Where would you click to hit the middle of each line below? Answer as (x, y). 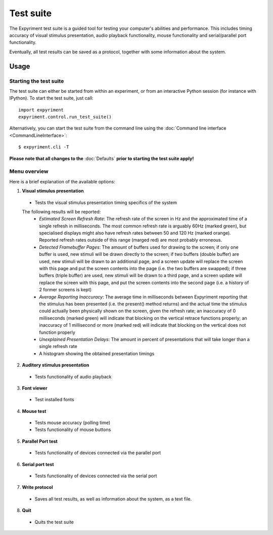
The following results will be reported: (61, 212)
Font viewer (35, 388)
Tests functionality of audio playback (73, 376)
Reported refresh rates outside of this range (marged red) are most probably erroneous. (131, 240)
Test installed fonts (54, 400)
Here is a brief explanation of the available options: (62, 181)
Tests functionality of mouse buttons (73, 430)
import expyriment (41, 110)
